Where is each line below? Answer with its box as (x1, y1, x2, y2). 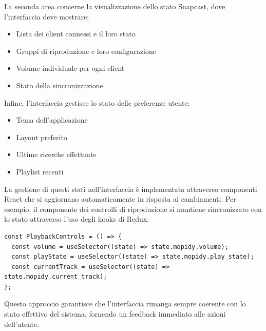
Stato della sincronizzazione (16, 80, 103, 90)
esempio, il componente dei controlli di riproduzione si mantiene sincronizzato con (4, 203, 262, 214)
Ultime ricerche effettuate (16, 149, 97, 160)
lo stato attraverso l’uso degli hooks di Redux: (4, 213, 149, 224)
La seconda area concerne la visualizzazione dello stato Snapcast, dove (4, 1, 225, 11)
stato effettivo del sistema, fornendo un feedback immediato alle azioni (4, 308, 226, 319)
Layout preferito (16, 131, 67, 142)
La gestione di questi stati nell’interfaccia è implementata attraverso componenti (4, 183, 257, 194)
